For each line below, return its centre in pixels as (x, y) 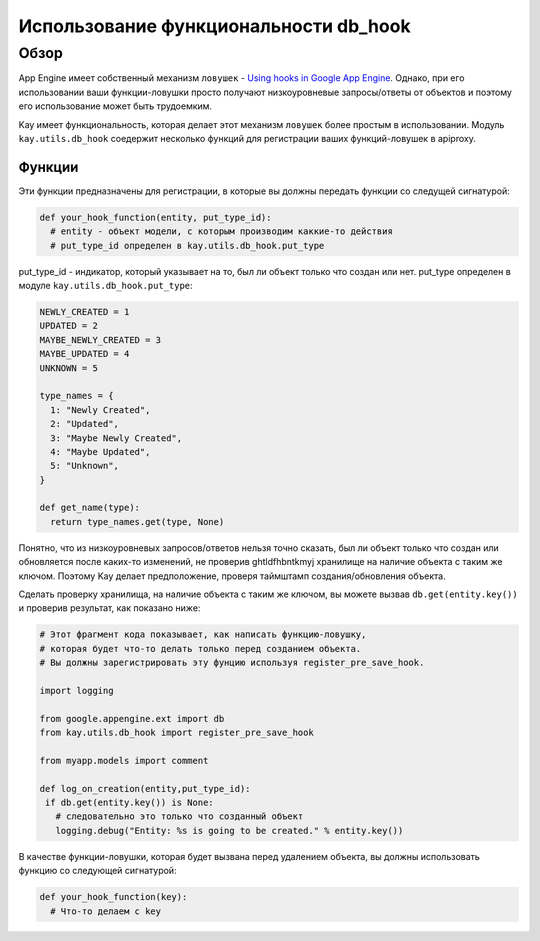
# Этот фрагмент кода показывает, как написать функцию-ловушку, (203, 634)
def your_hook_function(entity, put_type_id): (155, 217)
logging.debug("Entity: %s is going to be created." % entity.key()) (229, 830)
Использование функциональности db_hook (214, 26)
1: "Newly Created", (100, 409)
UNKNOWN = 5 (69, 368)
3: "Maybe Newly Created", (116, 438)
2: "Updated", (85, 424)
